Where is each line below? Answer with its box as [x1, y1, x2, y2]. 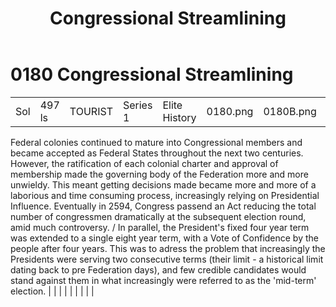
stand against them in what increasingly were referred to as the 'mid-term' [10, 274, 317, 286]
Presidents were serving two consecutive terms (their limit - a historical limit [10, 253, 324, 265]
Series [122, 98, 153, 112]
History [162, 110, 197, 124]
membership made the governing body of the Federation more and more [10, 168, 309, 180]
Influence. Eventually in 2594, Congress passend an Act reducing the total [10, 200, 317, 212]
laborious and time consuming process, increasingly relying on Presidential [10, 189, 320, 201]
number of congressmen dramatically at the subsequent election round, [10, 210, 307, 222]
